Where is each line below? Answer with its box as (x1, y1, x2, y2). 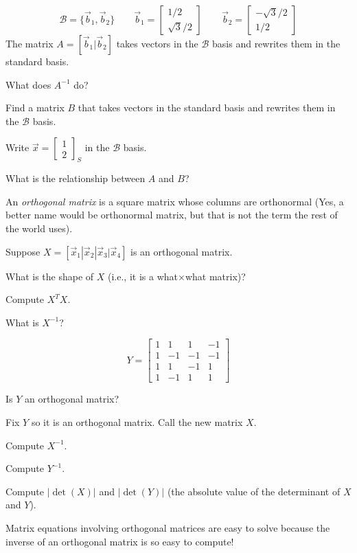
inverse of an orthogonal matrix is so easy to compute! (5, 534, 234, 548)
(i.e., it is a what (108, 269, 178, 283)
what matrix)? (185, 269, 246, 283)
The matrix (5, 36, 54, 50)
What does (5, 77, 51, 91)
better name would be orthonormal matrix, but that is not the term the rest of (5, 207, 338, 222)
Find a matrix (5, 100, 65, 115)
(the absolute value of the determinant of (167, 484, 341, 498)
